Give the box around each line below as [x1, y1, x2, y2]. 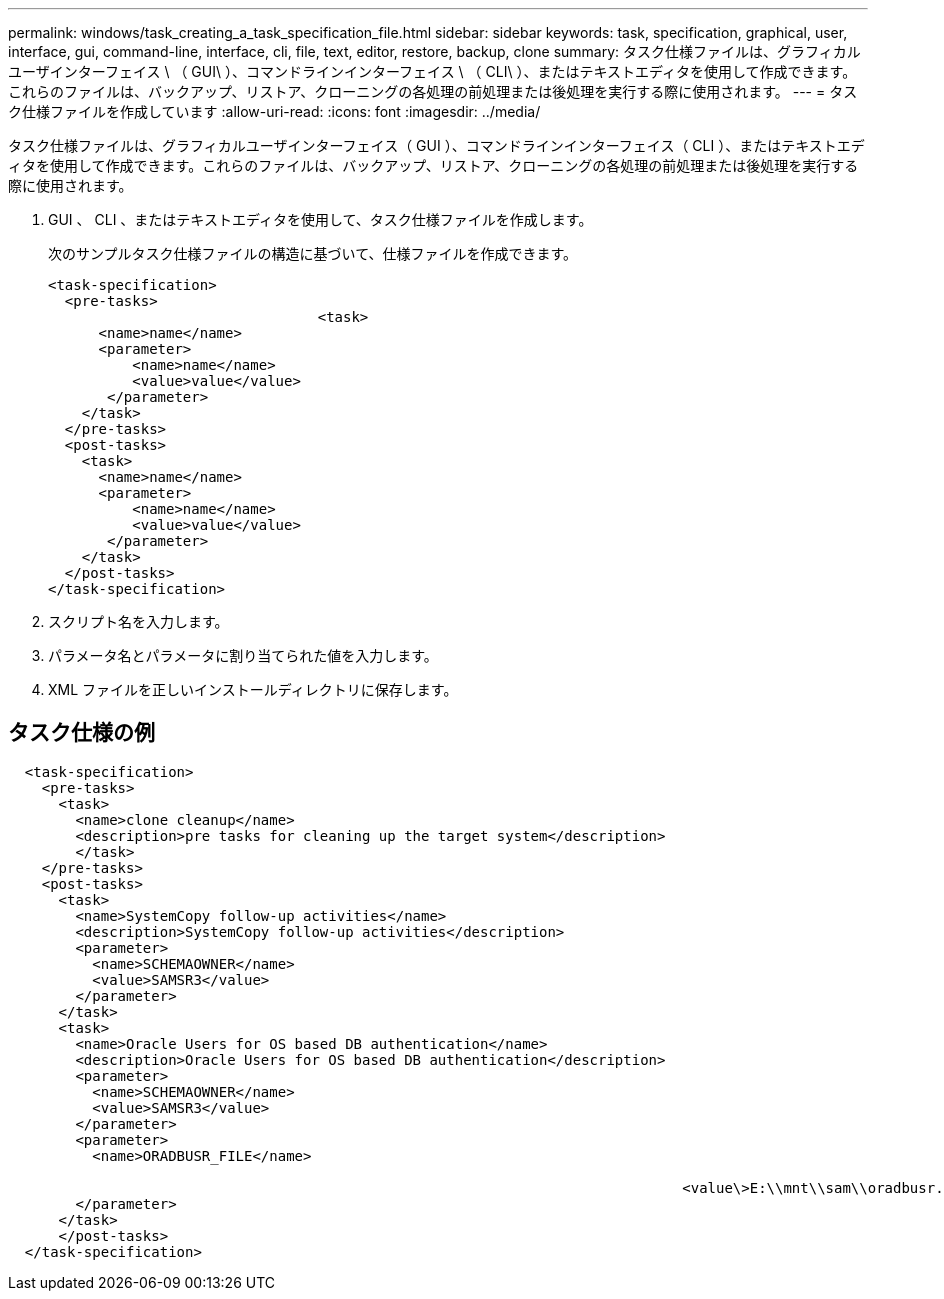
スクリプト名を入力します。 [48, 613, 229, 630]
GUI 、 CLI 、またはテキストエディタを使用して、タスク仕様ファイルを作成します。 [48, 211, 593, 228]
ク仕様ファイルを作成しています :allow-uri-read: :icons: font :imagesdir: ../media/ [8, 103, 541, 120]
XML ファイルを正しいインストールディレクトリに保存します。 [48, 681, 458, 698]
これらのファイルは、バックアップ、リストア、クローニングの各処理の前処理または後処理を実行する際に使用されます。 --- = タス [8, 83, 858, 100]
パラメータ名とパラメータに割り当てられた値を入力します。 [48, 647, 438, 664]
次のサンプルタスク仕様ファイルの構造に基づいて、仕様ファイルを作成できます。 [48, 245, 578, 262]
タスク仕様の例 [8, 720, 155, 746]
